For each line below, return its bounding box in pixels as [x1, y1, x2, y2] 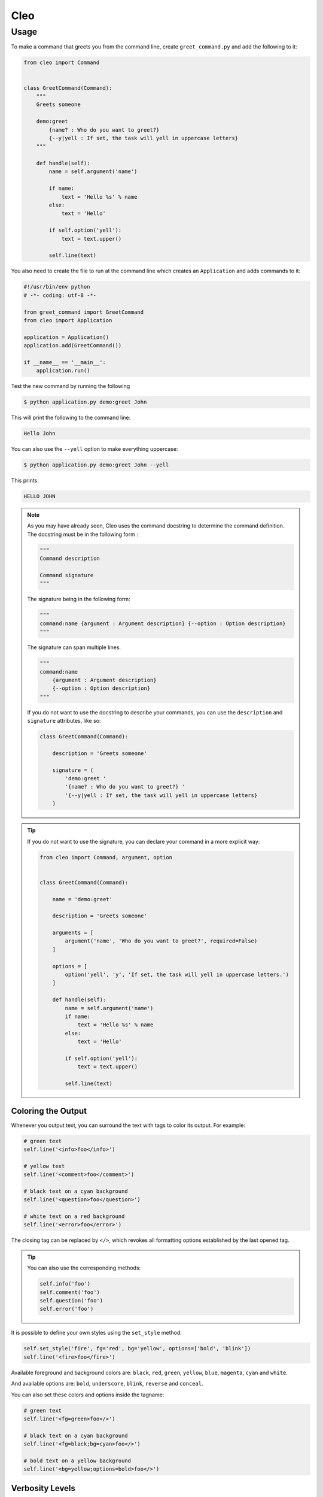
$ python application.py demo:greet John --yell [23, 462, 169, 468]
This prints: [11, 477, 39, 484]
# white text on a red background [23, 1213, 125, 1220]
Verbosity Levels [11, 1483, 76, 1493]
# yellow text [23, 1162, 65, 1169]
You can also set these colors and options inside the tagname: [11, 1391, 164, 1398]
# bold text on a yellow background [23, 1457, 132, 1464]
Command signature [39, 572, 94, 579]
